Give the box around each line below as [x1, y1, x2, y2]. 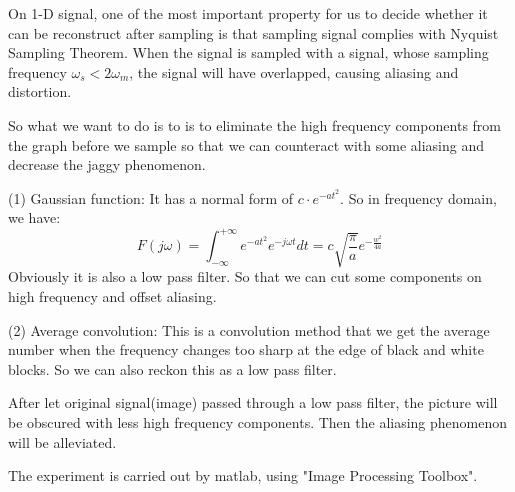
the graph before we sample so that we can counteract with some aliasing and [8, 134, 484, 155]
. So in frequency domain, [340, 187, 497, 208]
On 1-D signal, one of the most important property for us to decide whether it [8, 3, 488, 23]
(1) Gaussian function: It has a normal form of [8, 187, 294, 208]
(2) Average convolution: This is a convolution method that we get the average [8, 319, 490, 340]
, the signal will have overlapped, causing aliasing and [129, 61, 459, 82]
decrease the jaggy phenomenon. [8, 154, 206, 175]
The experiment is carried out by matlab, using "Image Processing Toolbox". [8, 465, 478, 486]
